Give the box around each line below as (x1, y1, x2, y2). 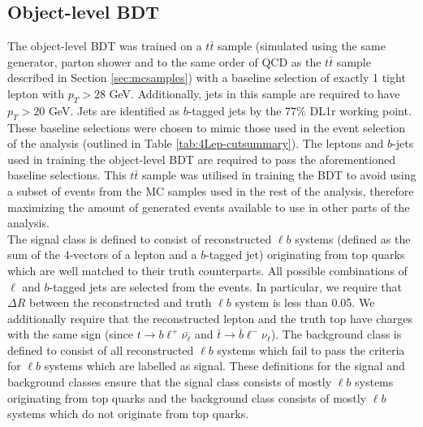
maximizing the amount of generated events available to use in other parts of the (7, 198, 410, 215)
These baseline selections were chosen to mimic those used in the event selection (7, 119, 406, 136)
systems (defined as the (295, 230, 411, 247)
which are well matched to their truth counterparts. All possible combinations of (7, 261, 408, 278)
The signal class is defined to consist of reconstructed (7, 230, 272, 247)
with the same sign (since (7, 326, 133, 343)
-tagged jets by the (188, 101, 282, 119)
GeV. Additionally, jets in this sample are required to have (109, 84, 400, 101)
